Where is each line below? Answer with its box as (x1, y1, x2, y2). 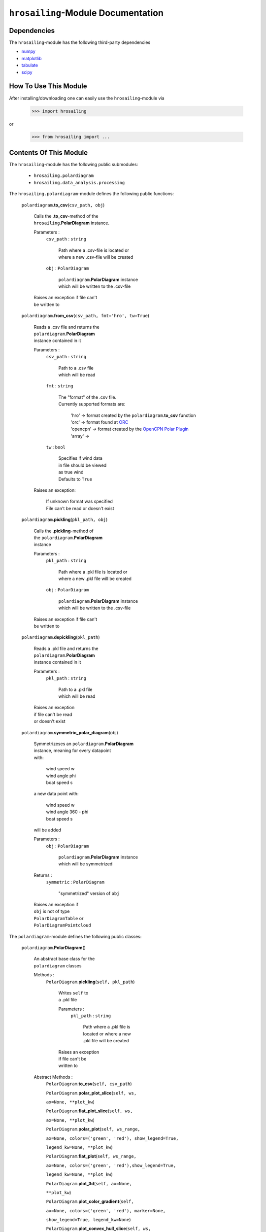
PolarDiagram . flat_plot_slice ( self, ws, (46, 1108, 133, 1114)
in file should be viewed (58, 462, 107, 468)
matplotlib (21, 55, 42, 61)
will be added (33, 827, 61, 833)
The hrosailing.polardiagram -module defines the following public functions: (9, 191, 174, 197)
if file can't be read (33, 711, 72, 717)
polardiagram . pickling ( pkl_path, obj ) (21, 516, 108, 522)
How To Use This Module (9, 82, 87, 91)
